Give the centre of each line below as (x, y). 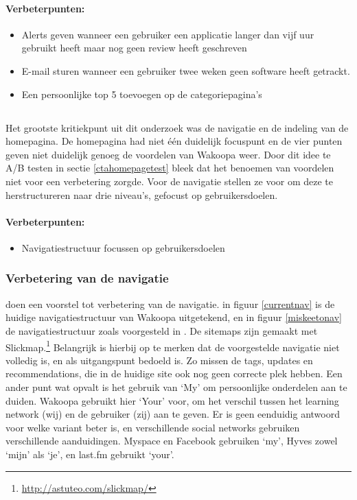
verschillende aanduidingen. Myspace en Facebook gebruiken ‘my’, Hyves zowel (172, 441)
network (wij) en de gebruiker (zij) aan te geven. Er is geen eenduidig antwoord (173, 414)
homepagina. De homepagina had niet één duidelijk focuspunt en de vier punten (174, 141)
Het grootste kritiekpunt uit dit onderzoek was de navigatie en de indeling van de (177, 127)
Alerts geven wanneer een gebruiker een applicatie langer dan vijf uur (168, 34)
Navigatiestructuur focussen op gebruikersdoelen (123, 247)
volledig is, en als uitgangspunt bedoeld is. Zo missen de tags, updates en (159, 360)
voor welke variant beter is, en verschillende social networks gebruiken (153, 427)
